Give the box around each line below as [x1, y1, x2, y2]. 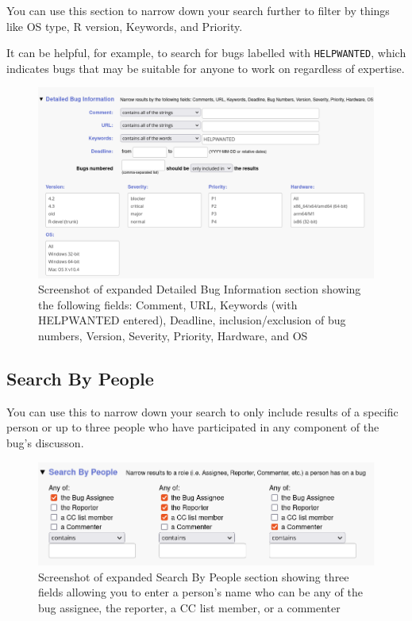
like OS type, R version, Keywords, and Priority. [6, 17, 243, 34]
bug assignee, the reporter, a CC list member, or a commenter [38, 599, 341, 615]
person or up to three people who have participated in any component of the [6, 419, 379, 435]
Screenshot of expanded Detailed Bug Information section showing [38, 281, 361, 297]
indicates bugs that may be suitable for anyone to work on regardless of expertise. [6, 59, 405, 76]
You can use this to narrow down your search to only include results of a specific [6, 403, 399, 420]
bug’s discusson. [6, 434, 84, 450]
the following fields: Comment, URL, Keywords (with [38, 296, 298, 312]
